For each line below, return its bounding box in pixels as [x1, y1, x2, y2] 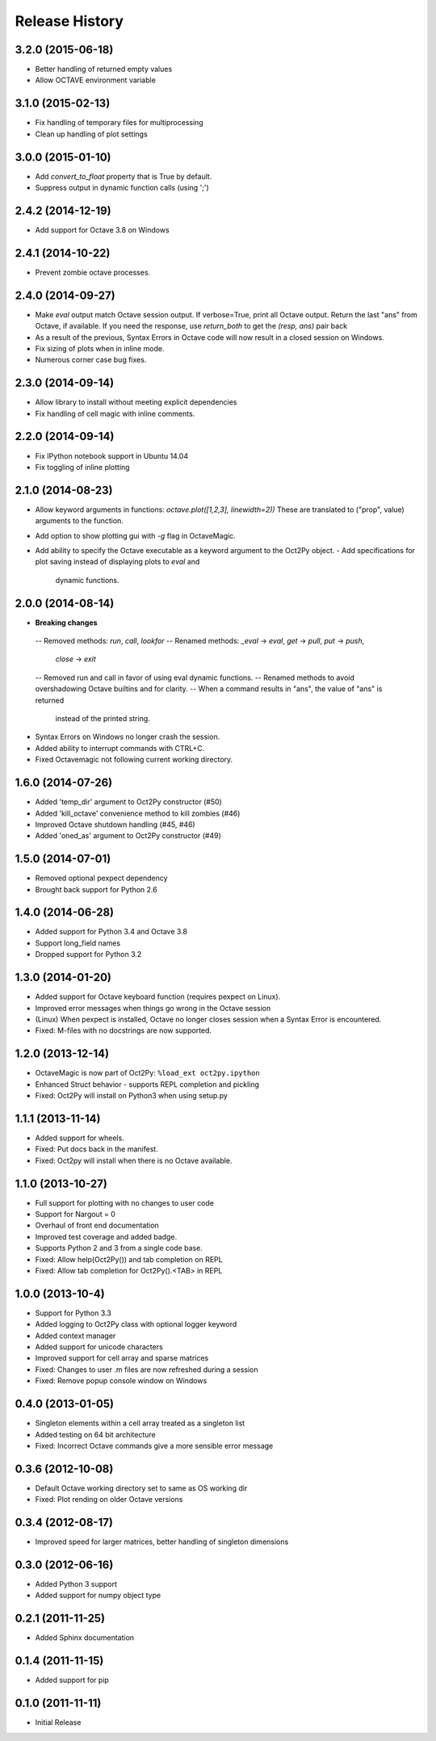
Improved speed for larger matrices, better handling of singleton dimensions [35, 1537, 289, 1546]
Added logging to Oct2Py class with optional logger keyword [35, 1319, 237, 1329]
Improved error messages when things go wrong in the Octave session [35, 1003, 271, 1013]
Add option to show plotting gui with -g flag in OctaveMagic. [35, 531, 236, 540]
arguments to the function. [35, 516, 124, 526]
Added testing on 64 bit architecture [35, 1429, 157, 1439]
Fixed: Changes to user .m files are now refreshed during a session [35, 1365, 258, 1374]
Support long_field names [35, 938, 121, 948]
